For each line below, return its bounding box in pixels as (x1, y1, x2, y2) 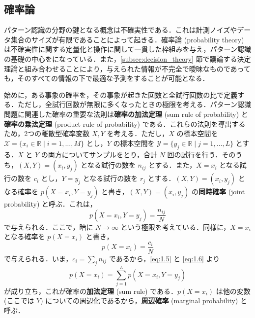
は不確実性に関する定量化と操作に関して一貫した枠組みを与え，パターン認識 (4, 44, 251, 54)
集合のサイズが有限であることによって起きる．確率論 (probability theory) (10, 34, 244, 44)
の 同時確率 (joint (191, 186, 245, 197)
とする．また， (148, 160, 197, 170)
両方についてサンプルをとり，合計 (48, 149, 157, 159)
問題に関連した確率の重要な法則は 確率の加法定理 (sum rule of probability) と (4, 108, 248, 119)
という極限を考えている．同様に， (120, 221, 230, 232)
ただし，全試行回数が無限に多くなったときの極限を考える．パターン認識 (17, 99, 251, 109)
